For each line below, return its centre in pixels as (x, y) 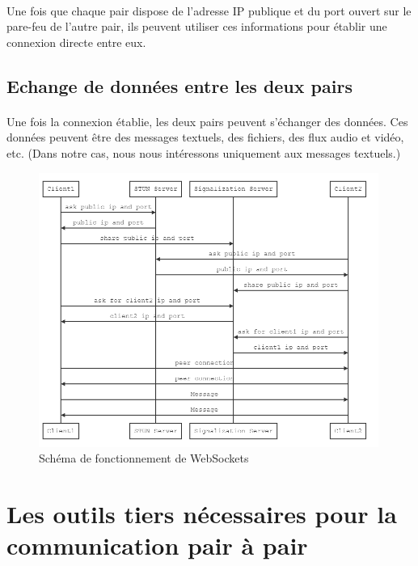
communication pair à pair (157, 545)
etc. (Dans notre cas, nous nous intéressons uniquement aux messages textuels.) (204, 152)
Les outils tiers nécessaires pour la (202, 513)
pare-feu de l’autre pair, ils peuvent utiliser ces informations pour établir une (197, 26)
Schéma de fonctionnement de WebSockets (144, 458)
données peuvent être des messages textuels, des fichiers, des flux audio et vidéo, (205, 137)
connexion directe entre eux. (76, 42)
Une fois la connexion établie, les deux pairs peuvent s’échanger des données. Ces (207, 121)
